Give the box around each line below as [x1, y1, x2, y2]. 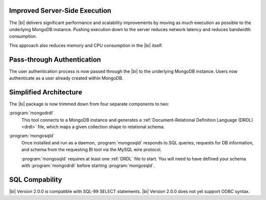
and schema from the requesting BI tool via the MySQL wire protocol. [21, 147, 162, 153]
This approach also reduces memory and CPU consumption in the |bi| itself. [9, 42, 163, 48]
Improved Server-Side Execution [9, 6, 112, 15]
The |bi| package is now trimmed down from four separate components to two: [9, 101, 169, 107]
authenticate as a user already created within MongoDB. [9, 75, 124, 81]
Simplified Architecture [9, 88, 82, 96]
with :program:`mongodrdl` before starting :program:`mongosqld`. [21, 163, 155, 168]
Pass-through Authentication [9, 55, 101, 64]
